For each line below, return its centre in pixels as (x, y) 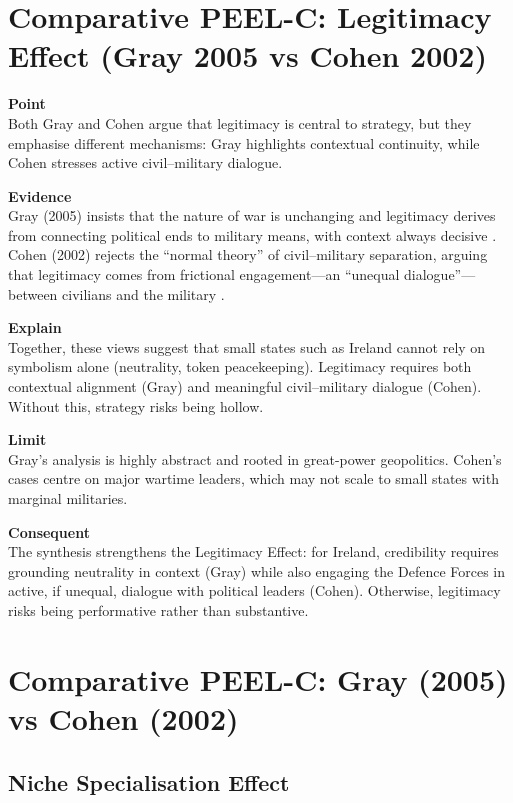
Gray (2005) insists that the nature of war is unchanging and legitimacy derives (252, 215)
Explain (35, 327)
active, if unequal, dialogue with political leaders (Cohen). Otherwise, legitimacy (254, 590)
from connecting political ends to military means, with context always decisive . (252, 234)
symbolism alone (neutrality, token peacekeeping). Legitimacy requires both (240, 366)
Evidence (40, 195)
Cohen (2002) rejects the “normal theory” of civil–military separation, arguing (248, 254)
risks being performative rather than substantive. (158, 609)
